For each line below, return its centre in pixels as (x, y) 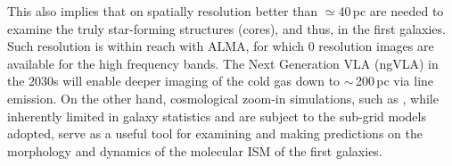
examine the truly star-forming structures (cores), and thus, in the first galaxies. (226, 28)
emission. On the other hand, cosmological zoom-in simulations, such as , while (223, 98)
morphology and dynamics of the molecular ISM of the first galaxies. (195, 150)
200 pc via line (394, 81)
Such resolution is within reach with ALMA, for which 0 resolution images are (221, 46)
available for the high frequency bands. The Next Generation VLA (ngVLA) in (223, 63)
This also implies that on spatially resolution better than (163, 11)
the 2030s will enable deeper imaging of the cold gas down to (174, 81)
